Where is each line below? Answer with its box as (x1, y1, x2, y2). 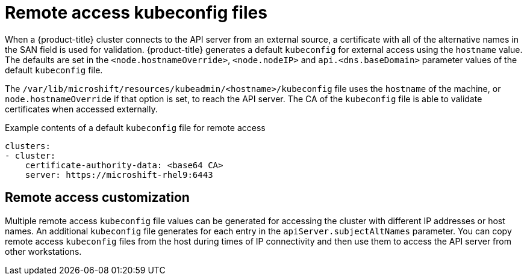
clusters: (5, 141, 51, 151)
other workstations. (5, 246, 82, 257)
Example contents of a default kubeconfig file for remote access (5, 122, 266, 133)
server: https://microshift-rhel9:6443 (25, 169, 213, 180)
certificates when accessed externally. (5, 103, 158, 114)
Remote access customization (5, 190, 190, 205)
